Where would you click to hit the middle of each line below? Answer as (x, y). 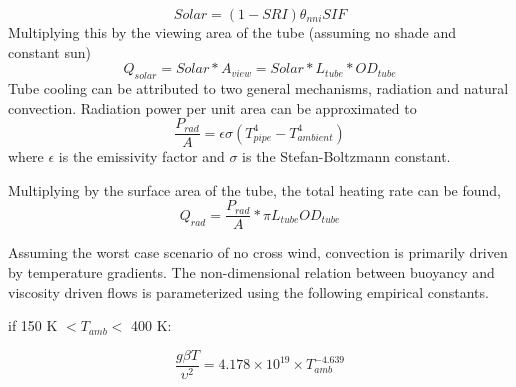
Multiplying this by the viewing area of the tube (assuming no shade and (232, 32)
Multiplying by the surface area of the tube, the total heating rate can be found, (254, 189)
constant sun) (49, 51)
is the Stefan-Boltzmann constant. (346, 156)
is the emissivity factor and (141, 156)
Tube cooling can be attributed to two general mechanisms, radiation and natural (258, 87)
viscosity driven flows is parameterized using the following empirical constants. (248, 291)
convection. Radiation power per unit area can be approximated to (212, 107)
